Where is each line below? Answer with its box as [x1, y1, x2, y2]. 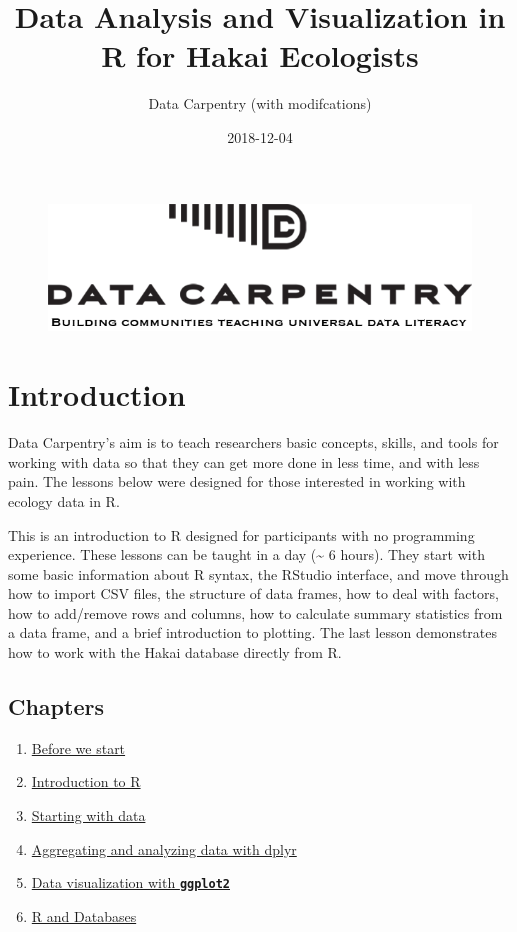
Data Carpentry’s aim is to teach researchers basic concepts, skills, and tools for [8, 432, 499, 453]
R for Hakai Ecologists [101, 35, 419, 76]
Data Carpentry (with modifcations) [148, 93, 372, 114]
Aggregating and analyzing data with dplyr [31, 838, 297, 859]
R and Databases [31, 905, 137, 926]
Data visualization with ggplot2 [31, 872, 230, 893]
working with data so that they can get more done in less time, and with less [8, 451, 480, 472]
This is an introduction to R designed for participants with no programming [8, 524, 475, 545]
